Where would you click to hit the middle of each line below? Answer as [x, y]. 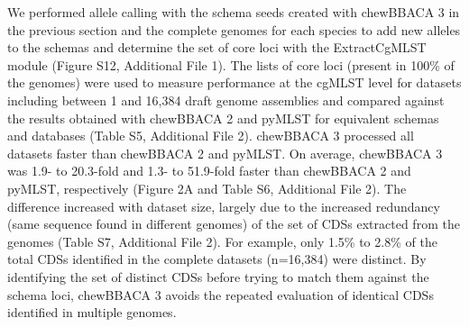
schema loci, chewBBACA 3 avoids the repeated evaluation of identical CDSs [221, 294]
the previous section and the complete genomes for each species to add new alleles [234, 29]
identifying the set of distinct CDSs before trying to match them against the [218, 276]
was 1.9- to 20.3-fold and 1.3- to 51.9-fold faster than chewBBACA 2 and [209, 171]
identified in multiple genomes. [92, 312]
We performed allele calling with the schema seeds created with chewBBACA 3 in [234, 12]
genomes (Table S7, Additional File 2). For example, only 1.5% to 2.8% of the [222, 241]
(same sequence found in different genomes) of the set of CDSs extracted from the [234, 224]
